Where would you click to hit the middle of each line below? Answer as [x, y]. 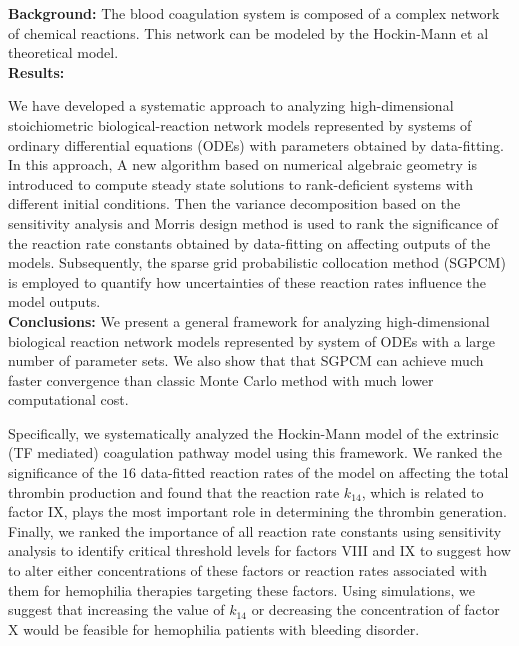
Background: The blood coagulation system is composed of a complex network [254, 13]
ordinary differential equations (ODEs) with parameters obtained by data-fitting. [256, 144]
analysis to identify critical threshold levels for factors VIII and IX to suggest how [259, 550]
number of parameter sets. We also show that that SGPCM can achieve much [246, 360]
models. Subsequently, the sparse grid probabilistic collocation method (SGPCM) [257, 262]
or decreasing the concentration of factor [375, 609]
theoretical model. [63, 52]
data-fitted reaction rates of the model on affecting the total [324, 472]
